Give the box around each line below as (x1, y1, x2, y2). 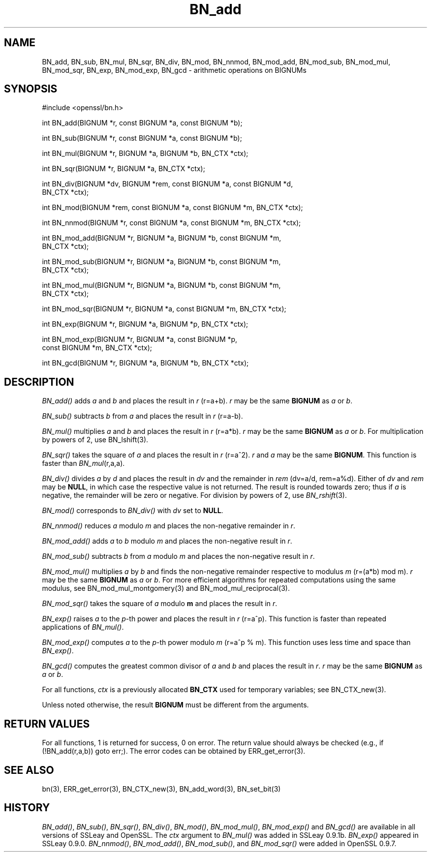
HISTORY (4, 801, 50, 814)
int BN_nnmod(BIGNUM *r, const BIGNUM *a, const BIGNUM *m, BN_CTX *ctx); (42, 218, 301, 227)
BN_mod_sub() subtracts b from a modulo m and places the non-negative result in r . (42, 552, 315, 561)
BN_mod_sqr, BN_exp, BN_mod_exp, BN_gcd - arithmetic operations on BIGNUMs (42, 65, 307, 74)
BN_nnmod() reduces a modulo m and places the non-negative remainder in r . (42, 521, 296, 530)
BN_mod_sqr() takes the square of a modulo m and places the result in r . (42, 599, 277, 608)
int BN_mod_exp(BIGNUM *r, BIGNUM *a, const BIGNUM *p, (42, 335, 238, 344)
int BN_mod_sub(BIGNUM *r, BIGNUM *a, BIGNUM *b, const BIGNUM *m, (42, 257, 281, 266)
